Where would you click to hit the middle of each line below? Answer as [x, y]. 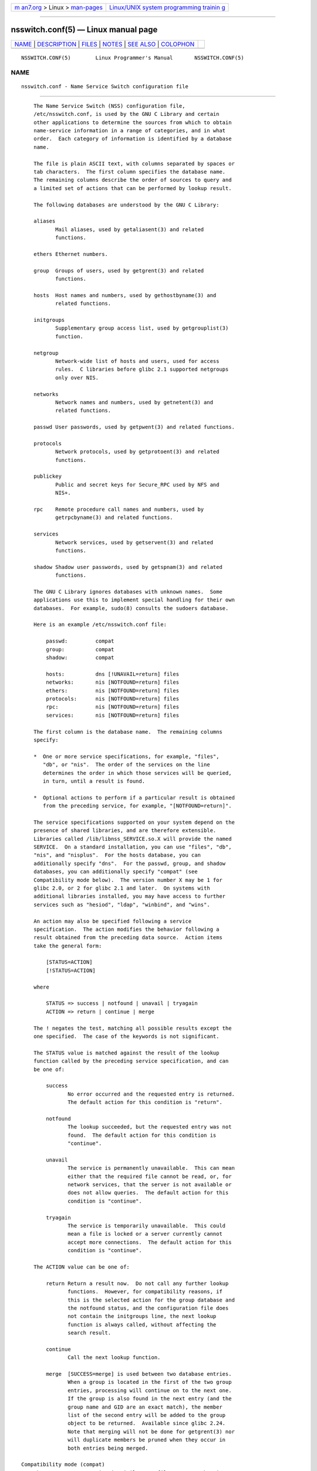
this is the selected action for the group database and [151, 1300]
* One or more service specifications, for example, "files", [126, 756]
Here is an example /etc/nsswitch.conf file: [100, 625]
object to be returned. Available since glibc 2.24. [147, 1423]
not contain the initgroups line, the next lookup [142, 1316]
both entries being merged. [108, 1448]
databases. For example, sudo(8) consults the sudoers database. [131, 608]
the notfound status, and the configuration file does [148, 1308]
